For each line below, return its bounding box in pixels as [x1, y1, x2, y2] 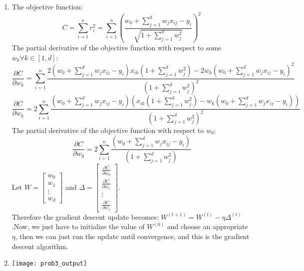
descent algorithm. [11, 241, 68, 251]
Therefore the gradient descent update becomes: [11, 211, 159, 222]
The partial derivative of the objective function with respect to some [11, 42, 222, 53]
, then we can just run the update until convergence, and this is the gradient [15, 231, 250, 242]
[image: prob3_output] [11, 260, 87, 268]
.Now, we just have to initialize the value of [11, 221, 145, 232]
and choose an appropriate [167, 221, 248, 232]
